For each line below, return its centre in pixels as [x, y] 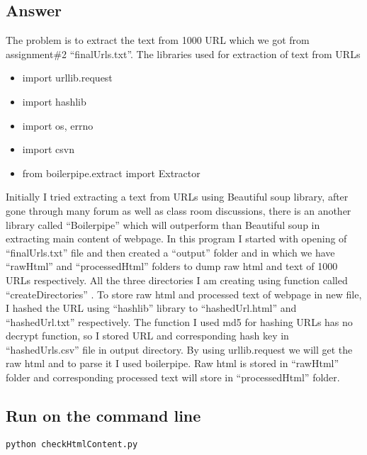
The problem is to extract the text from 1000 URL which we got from [158, 40]
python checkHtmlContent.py [72, 444]
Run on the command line [103, 416]
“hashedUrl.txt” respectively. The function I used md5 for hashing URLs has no [179, 321]
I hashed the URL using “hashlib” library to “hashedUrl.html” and [151, 308]
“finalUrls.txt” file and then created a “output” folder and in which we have [170, 252]
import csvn [49, 149]
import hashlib [54, 101]
